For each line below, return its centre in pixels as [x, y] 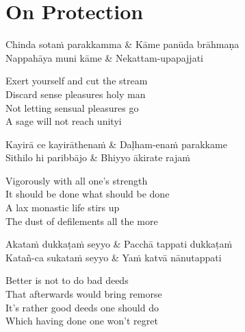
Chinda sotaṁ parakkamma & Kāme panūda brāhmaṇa [122, 44]
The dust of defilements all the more [82, 221]
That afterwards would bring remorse [84, 294]
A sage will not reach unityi [64, 121]
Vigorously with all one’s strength [77, 180]
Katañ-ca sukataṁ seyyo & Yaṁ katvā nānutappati [114, 257]
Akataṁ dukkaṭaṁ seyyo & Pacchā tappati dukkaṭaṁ [119, 244]
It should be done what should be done [88, 194]
